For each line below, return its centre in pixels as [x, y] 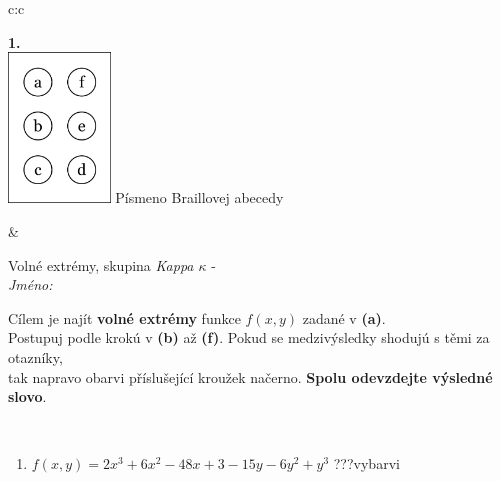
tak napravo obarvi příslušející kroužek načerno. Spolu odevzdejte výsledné [250, 376]
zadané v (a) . [344, 317]
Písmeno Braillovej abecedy [199, 197]
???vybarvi [366, 463]
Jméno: [30, 284]
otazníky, [35, 356]
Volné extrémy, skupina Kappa [101, 264]
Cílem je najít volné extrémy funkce [124, 317]
